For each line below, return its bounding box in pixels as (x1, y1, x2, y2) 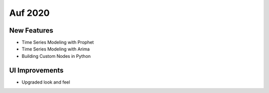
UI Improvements (9, 66, 64, 74)
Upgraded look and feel (21, 79, 70, 85)
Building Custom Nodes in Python (21, 53, 91, 59)
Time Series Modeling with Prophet (21, 40, 94, 46)
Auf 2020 (9, 7, 50, 18)
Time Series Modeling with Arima (21, 46, 90, 52)
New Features (9, 26, 53, 35)
